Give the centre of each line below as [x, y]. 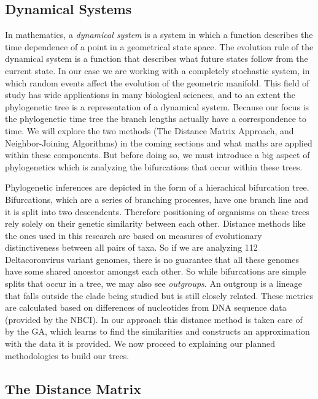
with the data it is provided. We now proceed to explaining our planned [140, 344]
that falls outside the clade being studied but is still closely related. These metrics [159, 295]
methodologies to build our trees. [67, 355]
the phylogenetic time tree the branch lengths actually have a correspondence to [156, 119]
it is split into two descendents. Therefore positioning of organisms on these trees [157, 211]
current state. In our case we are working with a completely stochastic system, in [157, 70]
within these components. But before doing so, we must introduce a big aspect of [157, 155]
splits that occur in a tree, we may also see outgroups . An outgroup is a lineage [154, 283]
